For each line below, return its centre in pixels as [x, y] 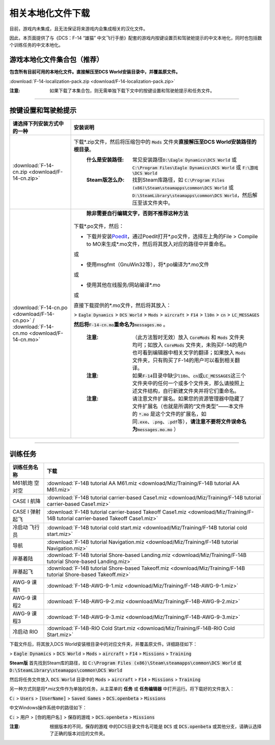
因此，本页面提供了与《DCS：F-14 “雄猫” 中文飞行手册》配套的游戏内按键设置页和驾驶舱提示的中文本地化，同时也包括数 [136, 38]
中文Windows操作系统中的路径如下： [48, 708]
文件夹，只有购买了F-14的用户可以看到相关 [184, 360]
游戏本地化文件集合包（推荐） [56, 60]
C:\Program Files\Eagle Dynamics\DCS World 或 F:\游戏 [195, 167]
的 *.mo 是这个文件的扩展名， [167, 414]
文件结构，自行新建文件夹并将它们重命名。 [188, 391]
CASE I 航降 [26, 501]
